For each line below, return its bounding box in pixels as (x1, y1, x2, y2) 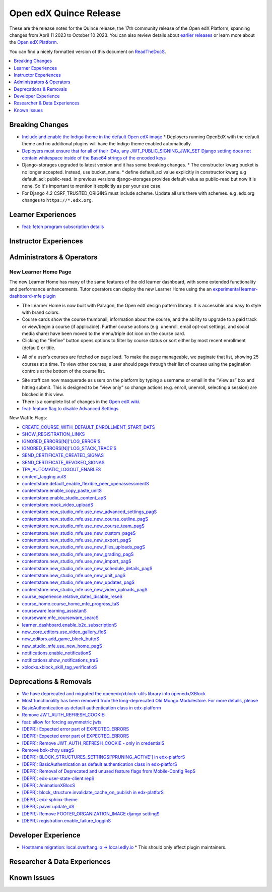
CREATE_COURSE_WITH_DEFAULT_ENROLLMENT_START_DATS (22, 424, 155, 430)
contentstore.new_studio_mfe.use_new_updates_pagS (22, 579, 135, 585)
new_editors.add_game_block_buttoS (22, 636, 99, 642)
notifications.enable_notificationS (22, 650, 92, 656)
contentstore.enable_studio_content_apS (22, 494, 107, 500)
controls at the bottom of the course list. (22, 368, 106, 374)
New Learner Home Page (9, 268, 72, 275)
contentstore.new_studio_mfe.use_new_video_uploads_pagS (22, 586, 148, 592)
